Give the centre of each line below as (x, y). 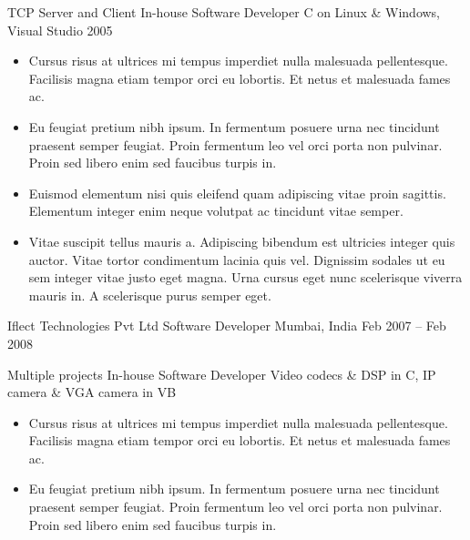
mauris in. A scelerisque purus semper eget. (150, 295)
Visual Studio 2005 (60, 30)
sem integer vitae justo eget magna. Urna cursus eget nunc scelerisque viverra (245, 277)
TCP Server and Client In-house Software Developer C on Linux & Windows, (224, 12)
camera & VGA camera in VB (92, 392)
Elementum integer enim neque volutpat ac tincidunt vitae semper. (216, 211)
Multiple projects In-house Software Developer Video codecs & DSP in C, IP (222, 374)
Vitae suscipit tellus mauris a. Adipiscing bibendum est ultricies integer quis (242, 241)
